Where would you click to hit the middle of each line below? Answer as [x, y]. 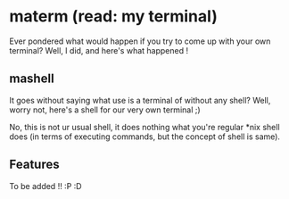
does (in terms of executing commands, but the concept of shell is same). [145, 137]
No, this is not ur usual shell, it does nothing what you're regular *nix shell [144, 127]
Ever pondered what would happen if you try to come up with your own [140, 41]
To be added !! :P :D [45, 186]
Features [34, 165]
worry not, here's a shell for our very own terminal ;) [105, 110]
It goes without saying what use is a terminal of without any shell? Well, [140, 100]
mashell [32, 79]
